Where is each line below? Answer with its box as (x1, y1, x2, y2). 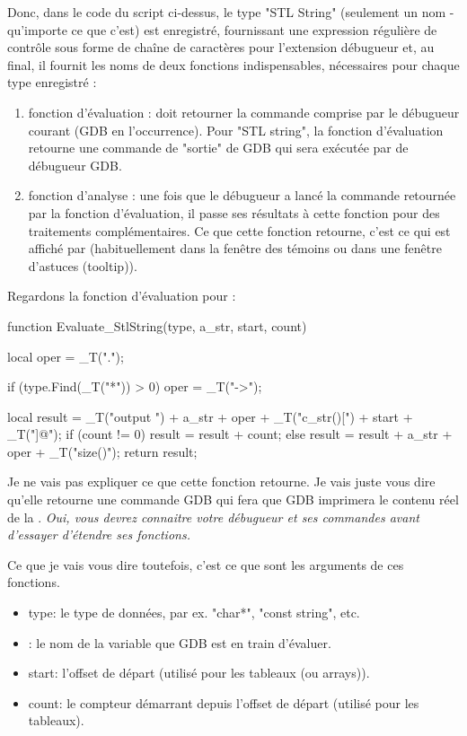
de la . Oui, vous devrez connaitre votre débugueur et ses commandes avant (7, 507, 419, 526)
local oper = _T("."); (7, 346, 124, 365)
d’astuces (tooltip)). (28, 256, 137, 275)
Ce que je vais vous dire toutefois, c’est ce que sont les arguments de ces (7, 555, 404, 574)
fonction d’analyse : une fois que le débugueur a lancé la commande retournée (28, 186, 456, 205)
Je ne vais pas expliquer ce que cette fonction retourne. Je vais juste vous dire (7, 472, 436, 491)
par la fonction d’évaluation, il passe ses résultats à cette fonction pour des (28, 203, 440, 222)
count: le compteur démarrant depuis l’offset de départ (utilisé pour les (28, 693, 419, 712)
